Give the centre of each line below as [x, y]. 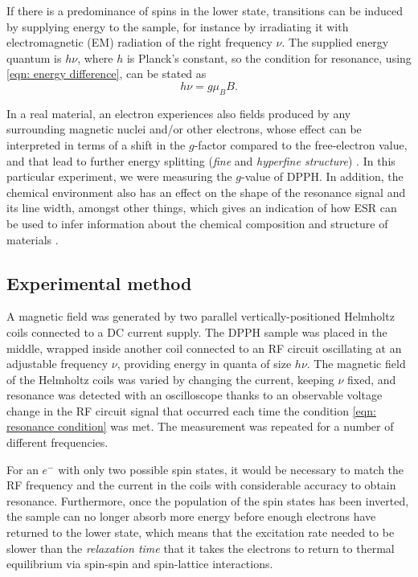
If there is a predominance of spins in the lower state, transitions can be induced [205, 10]
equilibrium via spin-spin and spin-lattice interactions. [140, 564]
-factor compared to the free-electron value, [301, 144]
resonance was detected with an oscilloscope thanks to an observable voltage [195, 395]
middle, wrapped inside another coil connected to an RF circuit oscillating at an [204, 348]
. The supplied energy [335, 42]
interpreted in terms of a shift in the [96, 144]
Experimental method [99, 282]
